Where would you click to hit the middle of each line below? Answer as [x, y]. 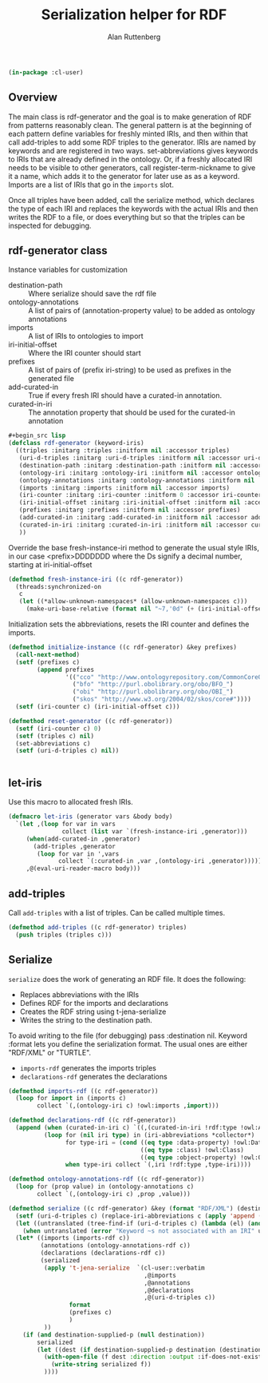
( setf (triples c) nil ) [55, 736]
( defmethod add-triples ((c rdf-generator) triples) [98, 927]
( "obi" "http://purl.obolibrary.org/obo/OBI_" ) [153, 692]
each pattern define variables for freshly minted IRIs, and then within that [128, 133]
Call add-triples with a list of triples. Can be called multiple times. [117, 912]
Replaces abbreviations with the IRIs [79, 994]
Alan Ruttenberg [134, 37]
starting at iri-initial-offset [50, 564]
